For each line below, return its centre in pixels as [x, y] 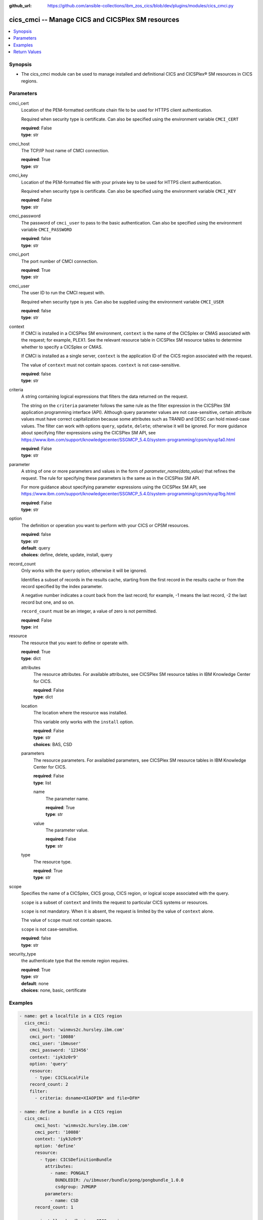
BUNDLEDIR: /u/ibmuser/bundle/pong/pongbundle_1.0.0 [120, 1180]
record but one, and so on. [48, 602]
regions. [29, 81]
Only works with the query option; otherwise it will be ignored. [84, 570]
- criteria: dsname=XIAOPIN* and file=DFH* [87, 1098]
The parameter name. [67, 798]
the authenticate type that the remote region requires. [75, 961]
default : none [35, 983]
